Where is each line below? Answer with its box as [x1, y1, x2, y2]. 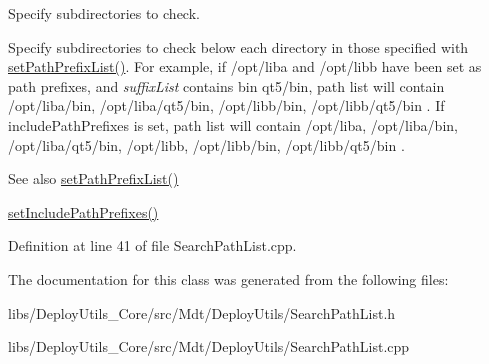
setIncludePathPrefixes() [8, 201, 159, 222]
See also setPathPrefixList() [8, 168, 179, 189]
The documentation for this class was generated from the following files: [8, 268, 449, 289]
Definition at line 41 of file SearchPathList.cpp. [8, 235, 297, 256]
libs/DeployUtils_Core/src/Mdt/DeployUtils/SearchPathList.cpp [8, 336, 410, 357]
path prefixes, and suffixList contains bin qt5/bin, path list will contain [8, 75, 445, 96]
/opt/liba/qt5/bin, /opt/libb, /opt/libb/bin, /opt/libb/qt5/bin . [8, 134, 405, 155]
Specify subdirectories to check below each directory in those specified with [8, 36, 469, 57]
